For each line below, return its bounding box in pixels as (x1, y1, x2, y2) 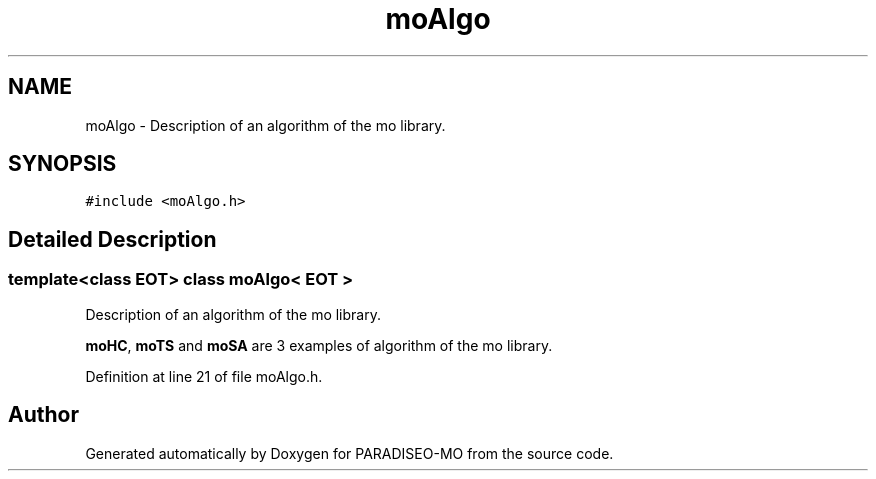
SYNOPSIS (8, 151, 117, 177)
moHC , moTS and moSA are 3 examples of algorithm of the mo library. (85, 336, 553, 354)
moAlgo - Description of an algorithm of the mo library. (85, 116, 446, 134)
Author (8, 402, 79, 428)
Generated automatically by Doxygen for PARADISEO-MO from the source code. (85, 444, 614, 462)
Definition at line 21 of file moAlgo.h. (85, 367, 323, 385)
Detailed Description (8, 226, 217, 252)
